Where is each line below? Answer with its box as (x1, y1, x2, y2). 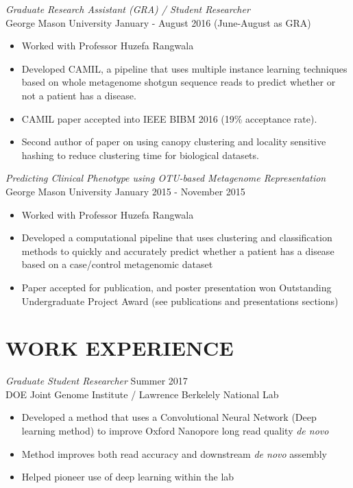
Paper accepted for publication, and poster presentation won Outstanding (21, 280, 332, 294)
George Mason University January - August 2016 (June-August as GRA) (5, 15, 311, 29)
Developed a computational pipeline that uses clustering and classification (21, 230, 332, 245)
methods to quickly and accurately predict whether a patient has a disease (21, 243, 334, 258)
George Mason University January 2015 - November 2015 (5, 184, 245, 198)
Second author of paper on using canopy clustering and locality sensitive (21, 134, 326, 149)
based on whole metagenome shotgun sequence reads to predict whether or (21, 75, 336, 89)
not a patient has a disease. (21, 88, 136, 102)
